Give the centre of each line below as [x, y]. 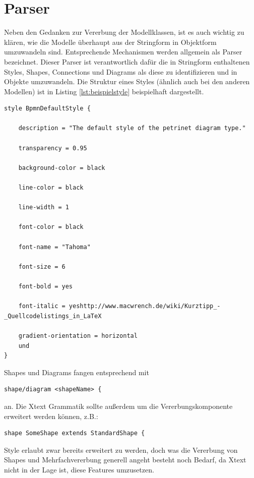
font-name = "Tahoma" [54, 247]
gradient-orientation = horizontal [78, 336]
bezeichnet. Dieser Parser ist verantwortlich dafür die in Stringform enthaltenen [127, 61]
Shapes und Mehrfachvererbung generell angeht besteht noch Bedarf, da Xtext [125, 460]
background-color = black [62, 168]
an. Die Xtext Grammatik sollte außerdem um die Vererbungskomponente [118, 406]
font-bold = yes [46, 286]
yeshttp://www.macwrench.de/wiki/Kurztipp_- [145, 306]
